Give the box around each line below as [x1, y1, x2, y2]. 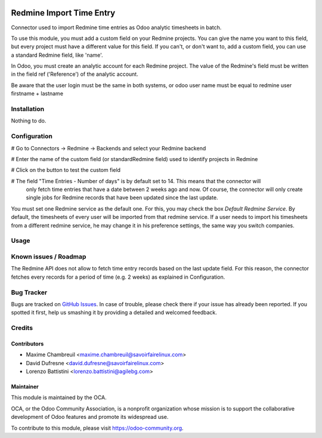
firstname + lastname [11, 90, 64, 97]
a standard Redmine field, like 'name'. [11, 51, 104, 58]
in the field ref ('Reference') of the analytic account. [11, 70, 138, 78]
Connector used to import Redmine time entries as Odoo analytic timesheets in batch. [11, 24, 222, 31]
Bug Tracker [11, 288, 48, 297]
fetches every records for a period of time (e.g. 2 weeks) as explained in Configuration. [11, 273, 225, 280]
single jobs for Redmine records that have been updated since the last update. [26, 194, 218, 201]
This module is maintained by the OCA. [11, 394, 107, 401]
